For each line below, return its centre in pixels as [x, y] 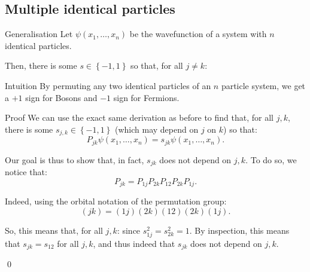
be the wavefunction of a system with [198, 34]
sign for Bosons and [61, 97]
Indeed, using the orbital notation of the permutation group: [116, 201]
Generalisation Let [39, 34]
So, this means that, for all [54, 230]
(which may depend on [157, 129]
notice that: [26, 172]
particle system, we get [263, 85]
